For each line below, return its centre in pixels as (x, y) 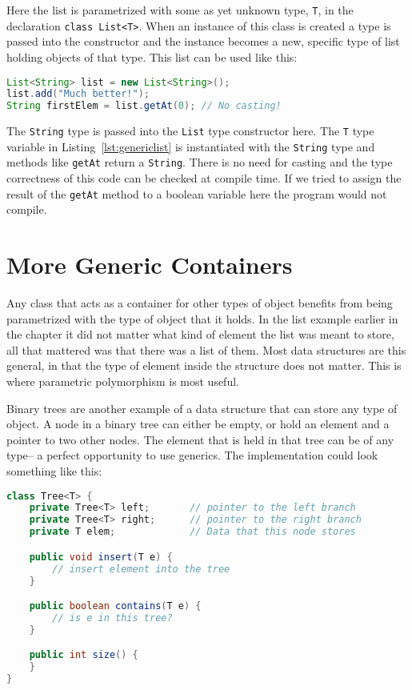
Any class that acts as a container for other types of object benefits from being (200, 303)
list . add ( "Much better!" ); (78, 94)
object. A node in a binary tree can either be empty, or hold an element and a (198, 424)
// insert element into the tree (141, 569)
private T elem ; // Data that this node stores (192, 532)
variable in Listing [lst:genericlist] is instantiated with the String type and (191, 146)
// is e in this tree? (112, 618)
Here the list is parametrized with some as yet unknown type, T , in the (180, 10)
